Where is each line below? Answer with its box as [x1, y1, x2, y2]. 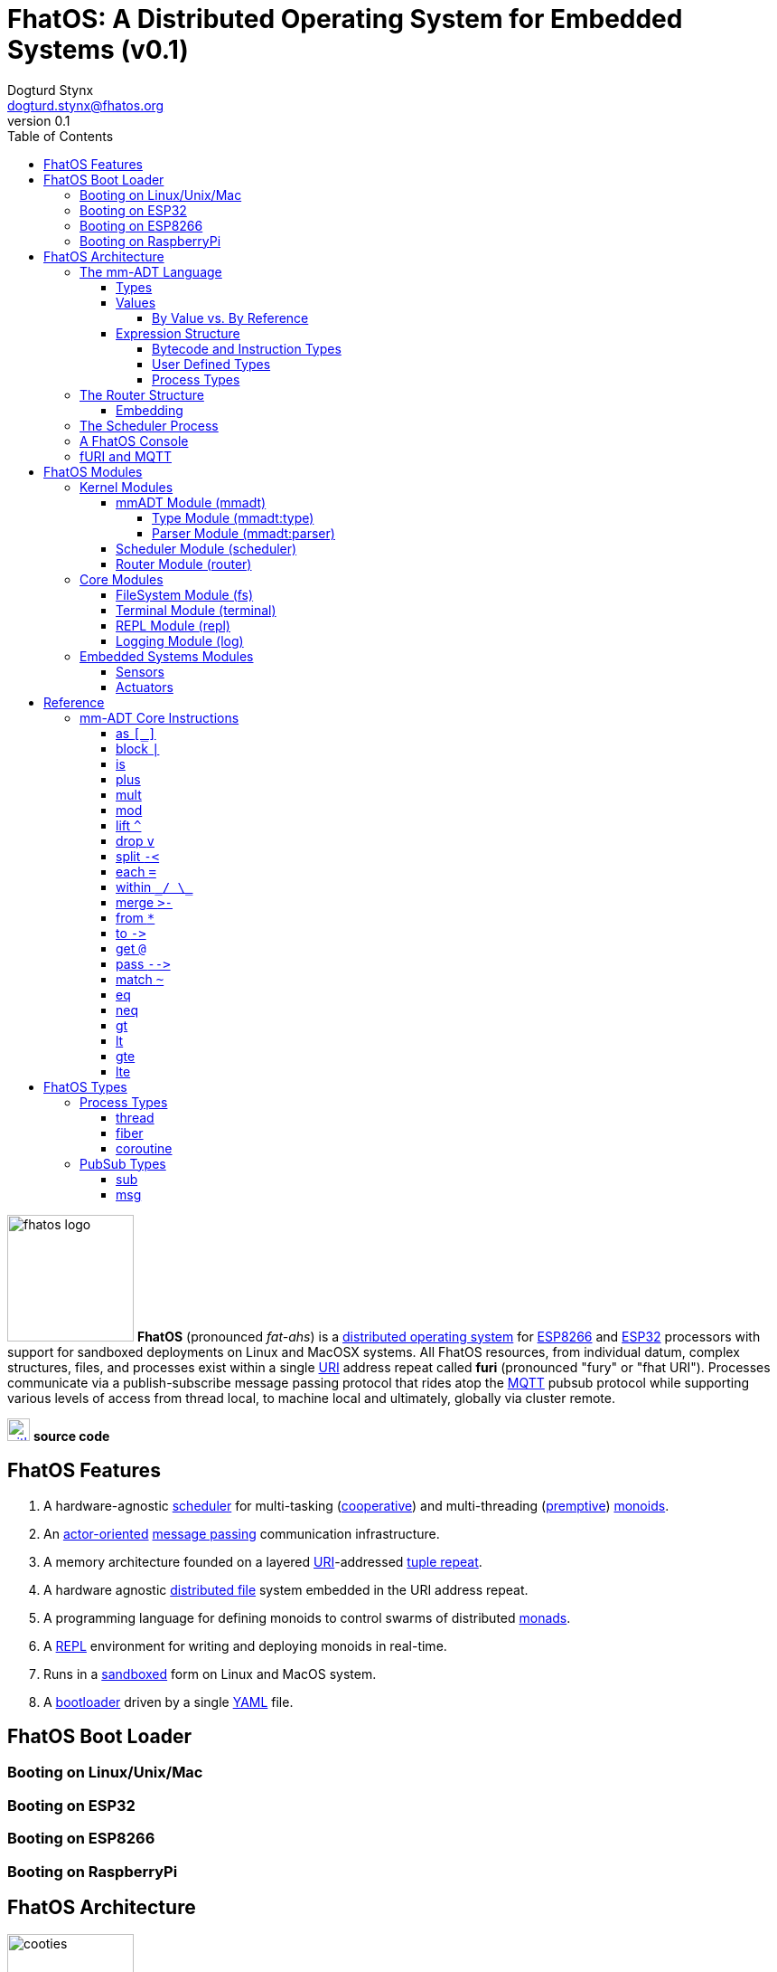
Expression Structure [116, 325, 240, 341]
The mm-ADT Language [80, 263, 222, 280]
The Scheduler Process [80, 417, 219, 433]
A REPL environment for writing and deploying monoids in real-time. [43, 1637, 447, 1654]
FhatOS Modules [43, 463, 143, 479]
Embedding [116, 402, 183, 418]
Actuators [116, 678, 173, 695]
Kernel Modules [80, 479, 173, 495]
